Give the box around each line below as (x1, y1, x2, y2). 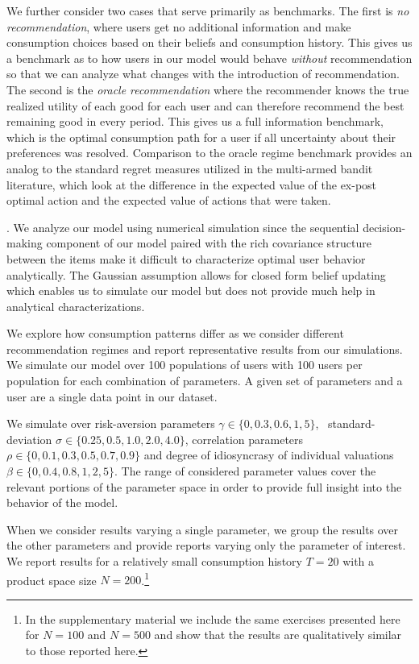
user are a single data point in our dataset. (6, 388, 218, 405)
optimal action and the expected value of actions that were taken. (6, 192, 331, 209)
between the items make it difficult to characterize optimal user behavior (6, 250, 366, 267)
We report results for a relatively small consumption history (6, 553, 302, 569)
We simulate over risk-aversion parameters (6, 415, 215, 432)
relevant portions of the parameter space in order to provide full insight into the (6, 478, 402, 495)
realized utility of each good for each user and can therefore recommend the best (6, 97, 404, 114)
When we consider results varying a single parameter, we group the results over (6, 521, 399, 537)
